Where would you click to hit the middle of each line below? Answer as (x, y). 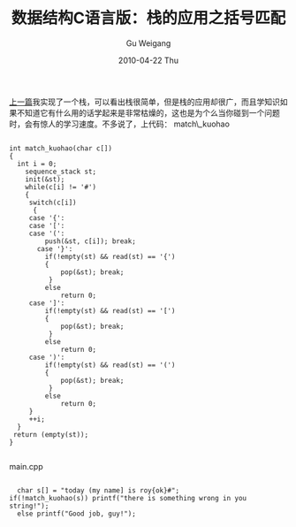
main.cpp (26, 466)
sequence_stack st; (61, 172)
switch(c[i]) (53, 202)
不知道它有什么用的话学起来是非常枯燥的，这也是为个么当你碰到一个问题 (148, 112)
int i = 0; (37, 164)
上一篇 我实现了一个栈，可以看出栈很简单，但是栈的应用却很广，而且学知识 (144, 102)
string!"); (29, 506)
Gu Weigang (148, 43)
